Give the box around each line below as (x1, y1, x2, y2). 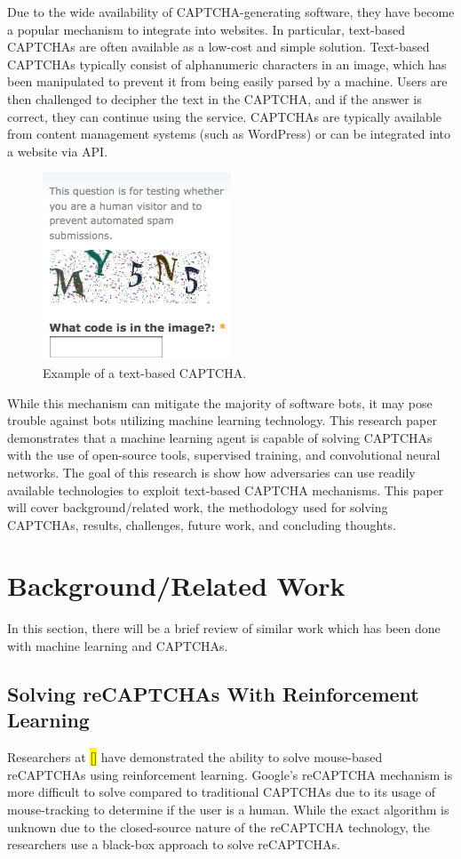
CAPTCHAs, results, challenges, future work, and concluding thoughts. (7, 515, 396, 534)
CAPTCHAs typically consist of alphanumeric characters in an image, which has (7, 54, 447, 73)
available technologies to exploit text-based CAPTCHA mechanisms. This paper (7, 480, 444, 499)
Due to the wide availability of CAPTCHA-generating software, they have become (7, 3, 455, 20)
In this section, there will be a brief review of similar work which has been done (7, 619, 441, 638)
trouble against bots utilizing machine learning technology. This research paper (7, 411, 437, 429)
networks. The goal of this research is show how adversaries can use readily (7, 462, 416, 481)
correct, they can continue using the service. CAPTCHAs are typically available (7, 107, 441, 125)
